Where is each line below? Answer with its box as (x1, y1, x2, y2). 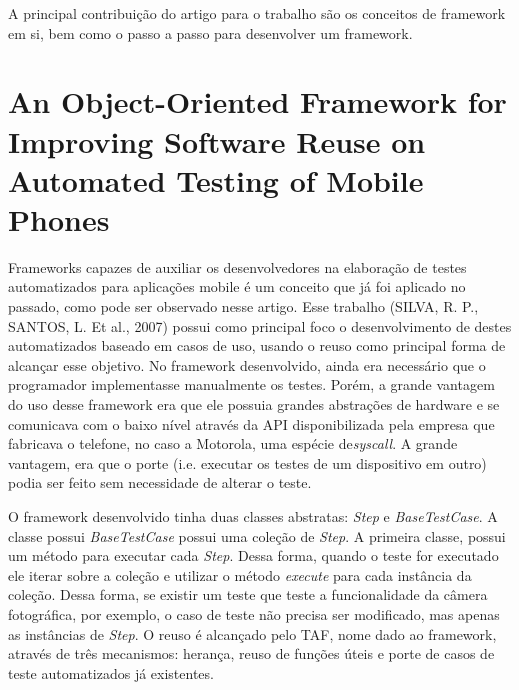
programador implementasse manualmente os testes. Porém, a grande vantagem (8, 374, 495, 395)
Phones (8, 198, 110, 239)
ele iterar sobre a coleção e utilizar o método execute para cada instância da (8, 564, 472, 585)
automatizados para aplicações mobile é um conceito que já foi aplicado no (8, 276, 466, 297)
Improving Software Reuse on (8, 120, 426, 161)
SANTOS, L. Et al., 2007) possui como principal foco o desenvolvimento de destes (8, 315, 512, 336)
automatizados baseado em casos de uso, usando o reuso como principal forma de (8, 335, 506, 356)
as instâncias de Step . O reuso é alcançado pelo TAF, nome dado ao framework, (8, 623, 497, 644)
